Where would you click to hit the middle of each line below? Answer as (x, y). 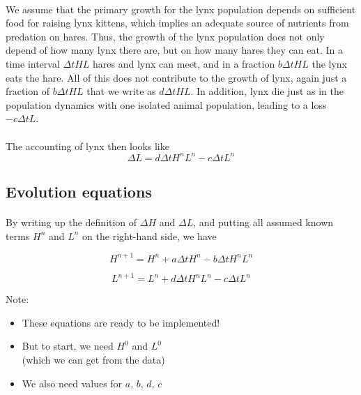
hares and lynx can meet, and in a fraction (184, 63)
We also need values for (72, 383)
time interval (33, 63)
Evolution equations (79, 192)
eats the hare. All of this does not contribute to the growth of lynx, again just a (176, 77)
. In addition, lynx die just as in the (267, 91)
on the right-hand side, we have (149, 236)
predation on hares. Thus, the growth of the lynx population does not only (165, 36)
